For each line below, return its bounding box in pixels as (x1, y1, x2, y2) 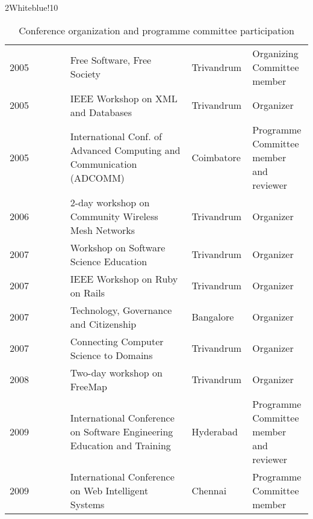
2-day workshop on (70, 195, 150, 209)
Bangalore (191, 310, 234, 324)
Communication (70, 157, 137, 171)
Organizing (252, 46, 299, 60)
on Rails (70, 285, 105, 299)
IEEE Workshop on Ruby (70, 271, 178, 286)
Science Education (70, 254, 147, 268)
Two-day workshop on (70, 365, 163, 379)
